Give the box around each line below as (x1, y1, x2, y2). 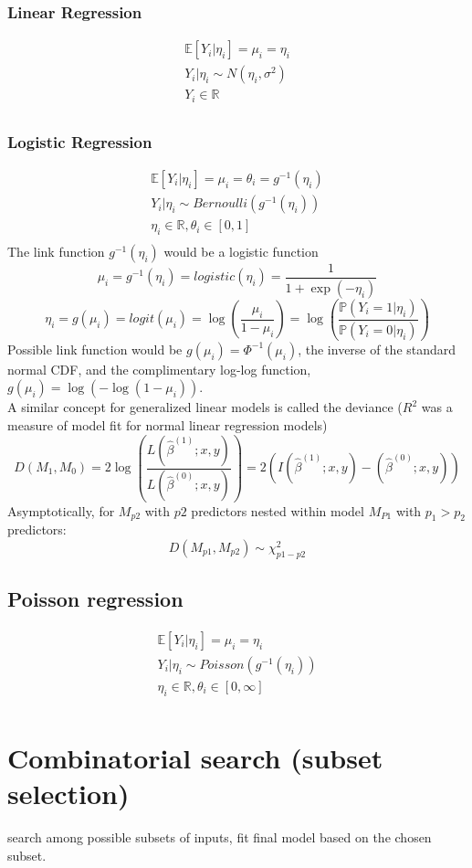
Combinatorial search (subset (7, 739, 383, 776)
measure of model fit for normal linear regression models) (7, 415, 328, 434)
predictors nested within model (191, 501, 364, 520)
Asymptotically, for (7, 501, 115, 520)
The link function (7, 241, 105, 260)
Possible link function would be (7, 339, 183, 358)
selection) (7, 775, 130, 812)
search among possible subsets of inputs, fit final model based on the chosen (7, 828, 432, 847)
